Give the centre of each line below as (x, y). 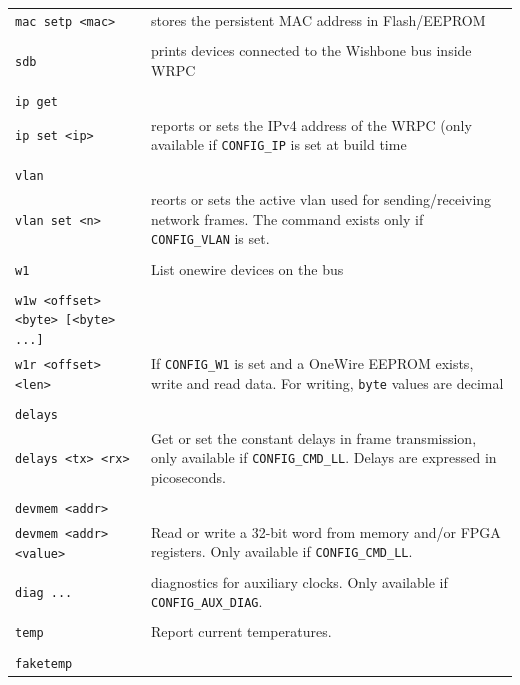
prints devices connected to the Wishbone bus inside (311, 49)
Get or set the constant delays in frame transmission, (314, 437)
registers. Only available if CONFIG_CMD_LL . (282, 551)
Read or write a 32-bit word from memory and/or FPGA (326, 531)
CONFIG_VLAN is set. (210, 238)
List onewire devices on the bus (247, 268)
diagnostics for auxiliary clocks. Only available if (299, 581)
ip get (36, 101)
